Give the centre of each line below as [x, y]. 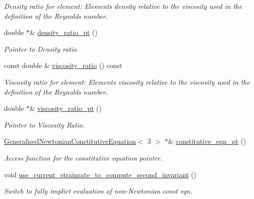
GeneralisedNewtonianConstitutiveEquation [70, 141]
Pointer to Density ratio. [41, 49]
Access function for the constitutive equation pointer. [83, 157]
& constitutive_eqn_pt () [207, 141]
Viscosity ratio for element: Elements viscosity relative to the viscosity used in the [127, 82]
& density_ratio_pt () [63, 32]
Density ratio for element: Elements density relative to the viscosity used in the [123, 6]
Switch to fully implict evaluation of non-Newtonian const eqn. [98, 191]
